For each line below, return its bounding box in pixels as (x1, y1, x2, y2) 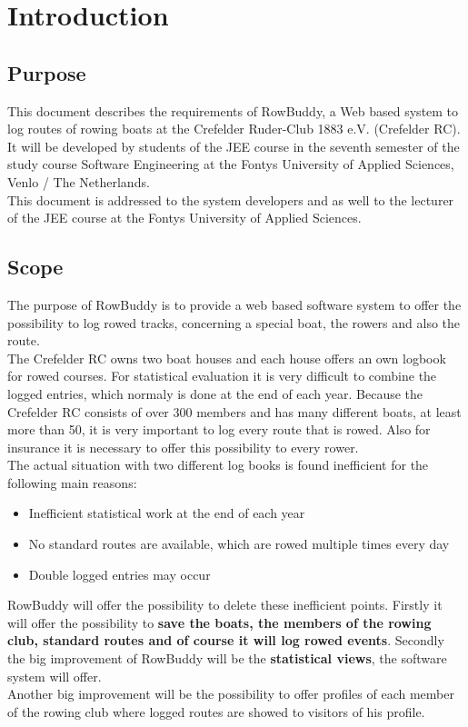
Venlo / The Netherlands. (7, 172, 150, 191)
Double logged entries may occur (28, 564, 211, 583)
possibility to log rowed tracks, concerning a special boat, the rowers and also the (7, 313, 461, 332)
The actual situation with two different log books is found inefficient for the (7, 455, 429, 474)
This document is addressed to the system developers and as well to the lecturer (7, 190, 454, 209)
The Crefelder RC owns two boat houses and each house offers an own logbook (7, 348, 446, 367)
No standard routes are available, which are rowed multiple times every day (28, 534, 450, 553)
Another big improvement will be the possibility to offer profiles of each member (7, 684, 454, 703)
